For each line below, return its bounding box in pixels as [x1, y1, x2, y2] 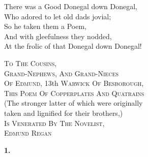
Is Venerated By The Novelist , [4, 117, 105, 128]
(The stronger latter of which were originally [4, 98, 143, 108]
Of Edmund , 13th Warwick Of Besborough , [4, 78, 144, 88]
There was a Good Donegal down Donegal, [4, 1, 137, 11]
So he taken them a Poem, [4, 21, 86, 32]
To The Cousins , [4, 57, 57, 68]
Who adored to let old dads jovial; [4, 11, 111, 21]
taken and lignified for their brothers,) [4, 107, 123, 118]
